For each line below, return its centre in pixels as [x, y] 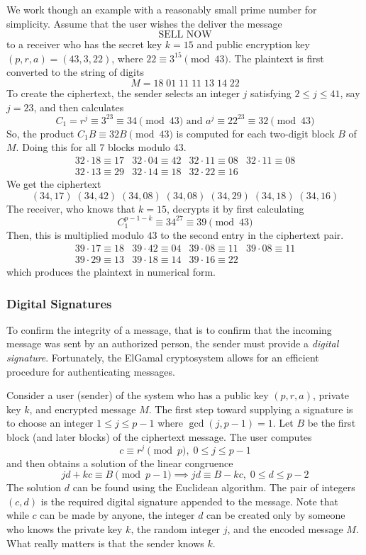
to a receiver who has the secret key [84, 44]
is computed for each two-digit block [255, 133]
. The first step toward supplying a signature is [251, 409]
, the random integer [176, 529]
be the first [332, 423]
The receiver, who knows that [71, 208]
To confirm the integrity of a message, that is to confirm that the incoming [169, 329]
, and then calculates [79, 107]
